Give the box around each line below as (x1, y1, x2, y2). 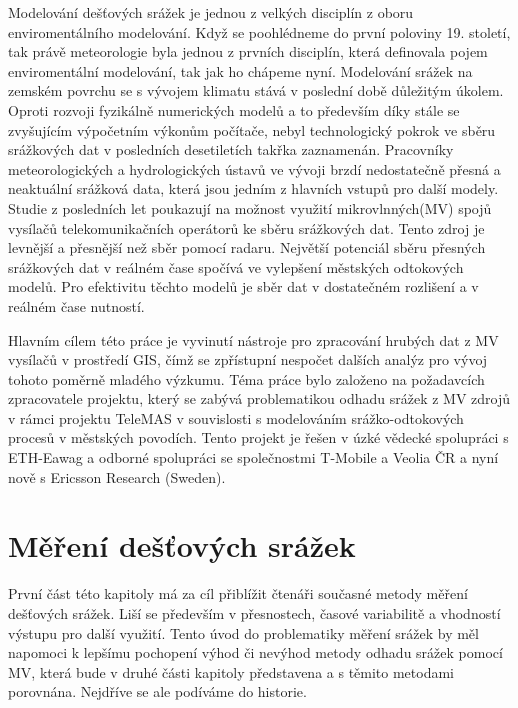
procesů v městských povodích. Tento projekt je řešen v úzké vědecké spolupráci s (8, 427, 509, 448)
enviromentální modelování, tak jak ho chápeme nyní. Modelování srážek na (8, 60, 473, 81)
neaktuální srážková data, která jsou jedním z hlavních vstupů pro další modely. (8, 178, 499, 199)
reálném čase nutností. (8, 295, 145, 316)
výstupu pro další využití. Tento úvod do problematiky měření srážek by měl (8, 622, 479, 643)
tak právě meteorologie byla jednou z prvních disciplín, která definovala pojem (8, 41, 488, 62)
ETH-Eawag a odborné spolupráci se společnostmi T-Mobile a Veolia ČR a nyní (8, 447, 499, 468)
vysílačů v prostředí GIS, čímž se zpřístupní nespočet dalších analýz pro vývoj (8, 349, 488, 370)
